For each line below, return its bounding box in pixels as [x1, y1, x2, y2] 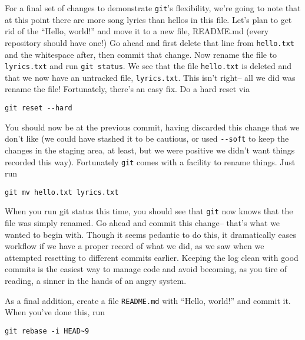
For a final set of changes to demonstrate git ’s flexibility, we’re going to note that [5, 2, 301, 14]
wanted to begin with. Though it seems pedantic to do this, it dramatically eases [5, 228, 297, 240]
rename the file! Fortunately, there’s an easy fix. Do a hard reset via [5, 83, 250, 95]
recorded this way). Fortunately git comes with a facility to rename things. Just [5, 155, 296, 168]
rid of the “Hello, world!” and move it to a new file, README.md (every [5, 25, 269, 37]
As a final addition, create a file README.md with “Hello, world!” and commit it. [5, 294, 291, 306]
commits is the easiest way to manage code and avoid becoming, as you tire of [5, 263, 287, 275]
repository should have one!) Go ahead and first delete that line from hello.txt [5, 36, 294, 48]
